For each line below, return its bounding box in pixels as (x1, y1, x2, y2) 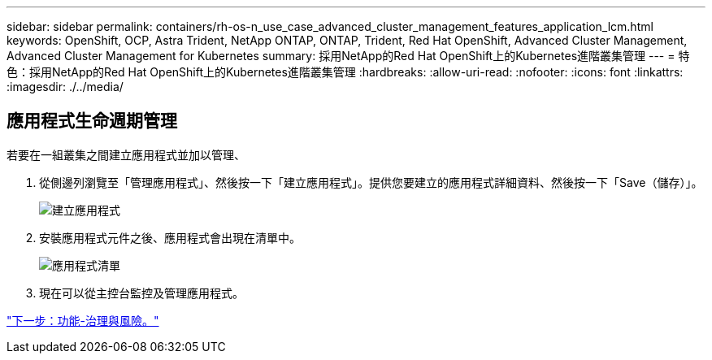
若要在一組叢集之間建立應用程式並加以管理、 (7, 147, 245, 162)
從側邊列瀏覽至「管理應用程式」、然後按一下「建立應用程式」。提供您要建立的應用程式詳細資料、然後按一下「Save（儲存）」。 (39, 175, 703, 189)
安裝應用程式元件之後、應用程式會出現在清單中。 (39, 230, 301, 245)
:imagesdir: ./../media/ (7, 80, 124, 93)
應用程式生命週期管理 (7, 111, 177, 132)
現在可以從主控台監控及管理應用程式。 (39, 285, 244, 300)
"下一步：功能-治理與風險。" (7, 313, 159, 327)
